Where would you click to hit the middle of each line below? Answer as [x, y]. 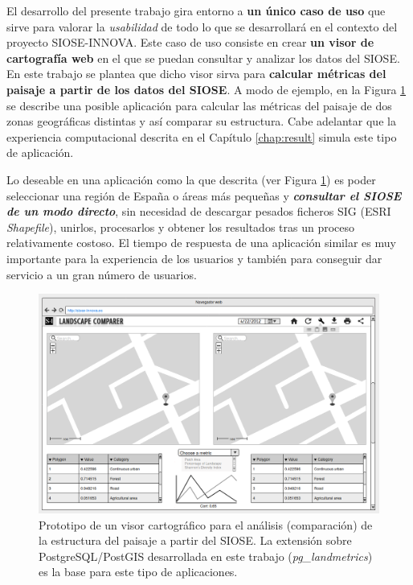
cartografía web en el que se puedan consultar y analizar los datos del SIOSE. [203, 58]
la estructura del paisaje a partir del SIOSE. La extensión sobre [195, 540]
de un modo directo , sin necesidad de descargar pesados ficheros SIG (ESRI [199, 211]
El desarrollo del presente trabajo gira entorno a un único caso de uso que [196, 10]
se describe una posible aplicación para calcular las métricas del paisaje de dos [199, 105]
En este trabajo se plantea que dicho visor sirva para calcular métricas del [196, 74]
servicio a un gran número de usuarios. [102, 274]
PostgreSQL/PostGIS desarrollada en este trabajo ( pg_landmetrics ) [206, 556]
